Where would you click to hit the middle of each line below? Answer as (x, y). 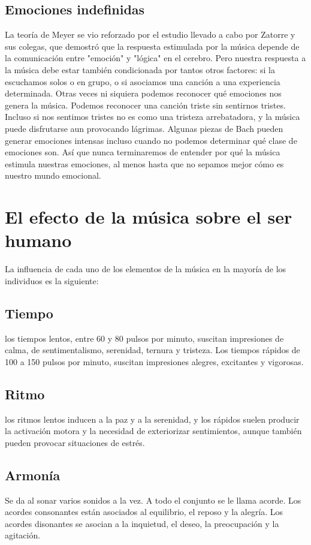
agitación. (23, 535)
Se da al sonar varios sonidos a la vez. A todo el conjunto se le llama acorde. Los (153, 500)
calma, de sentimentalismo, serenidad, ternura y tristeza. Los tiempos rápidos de (153, 350)
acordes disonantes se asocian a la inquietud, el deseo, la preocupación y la (142, 523)
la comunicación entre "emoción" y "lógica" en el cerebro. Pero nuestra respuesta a (155, 58)
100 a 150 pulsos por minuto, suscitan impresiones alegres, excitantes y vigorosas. (154, 361)
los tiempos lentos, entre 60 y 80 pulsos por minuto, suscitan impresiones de (144, 338)
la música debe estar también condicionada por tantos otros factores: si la (140, 69)
